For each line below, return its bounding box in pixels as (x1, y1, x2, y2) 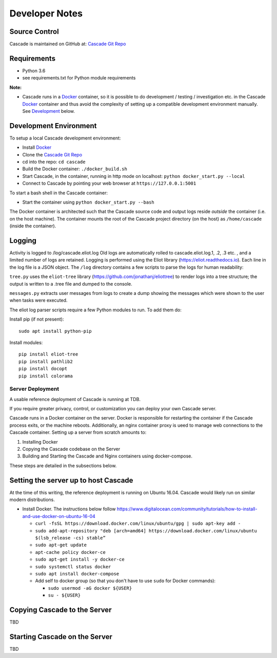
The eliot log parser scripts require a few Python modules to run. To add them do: (9, 307, 182, 313)
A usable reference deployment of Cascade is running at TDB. (9, 396, 141, 402)
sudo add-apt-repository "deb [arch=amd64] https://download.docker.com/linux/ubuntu (35, 528, 258, 533)
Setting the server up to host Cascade (9, 476, 133, 485)
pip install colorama (18, 373, 73, 379)
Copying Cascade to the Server (9, 605, 112, 614)
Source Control (9, 27, 59, 36)
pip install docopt (18, 366, 68, 372)
